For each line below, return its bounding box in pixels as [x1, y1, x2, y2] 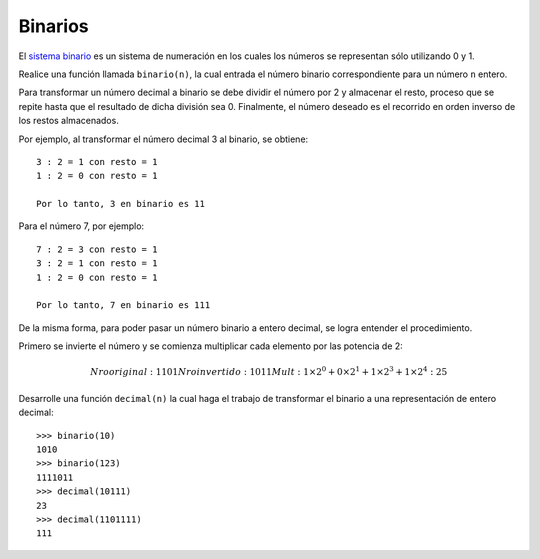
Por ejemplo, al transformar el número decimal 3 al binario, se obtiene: [18, 133, 309, 145]
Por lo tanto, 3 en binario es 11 [36, 198, 205, 210]
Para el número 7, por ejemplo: [18, 220, 145, 232]
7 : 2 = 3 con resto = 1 [36, 243, 158, 255]
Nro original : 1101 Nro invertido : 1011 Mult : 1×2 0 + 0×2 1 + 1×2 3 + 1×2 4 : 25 [90, 365, 448, 378]
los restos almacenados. [18, 115, 119, 127]
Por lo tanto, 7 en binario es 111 [36, 300, 211, 311]
